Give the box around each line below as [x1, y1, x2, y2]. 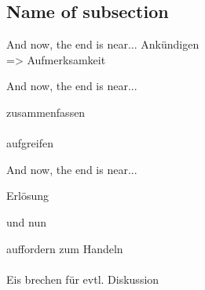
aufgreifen [6, 135, 53, 151]
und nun [6, 213, 46, 230]
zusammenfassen [6, 103, 86, 120]
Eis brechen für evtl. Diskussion [6, 270, 159, 287]
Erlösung [6, 187, 49, 204]
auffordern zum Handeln [6, 240, 123, 256]
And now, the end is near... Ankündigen [6, 36, 200, 53]
